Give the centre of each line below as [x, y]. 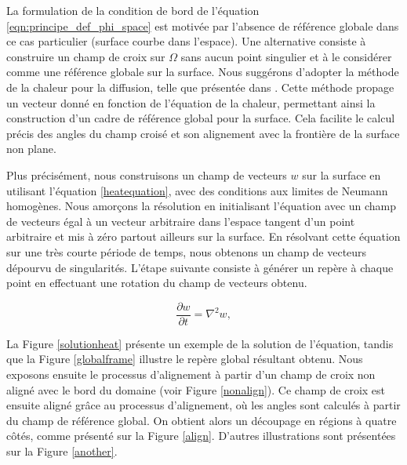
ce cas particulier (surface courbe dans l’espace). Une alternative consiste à [186, 41]
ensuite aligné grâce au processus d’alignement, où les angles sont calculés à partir [203, 405]
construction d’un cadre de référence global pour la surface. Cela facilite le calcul [201, 118]
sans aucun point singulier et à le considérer [286, 56]
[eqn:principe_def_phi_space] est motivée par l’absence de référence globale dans [203, 25]
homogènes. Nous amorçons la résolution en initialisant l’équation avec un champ [202, 206]
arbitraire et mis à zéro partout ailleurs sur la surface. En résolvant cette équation [203, 236]
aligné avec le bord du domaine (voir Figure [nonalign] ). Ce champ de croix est [196, 389]
